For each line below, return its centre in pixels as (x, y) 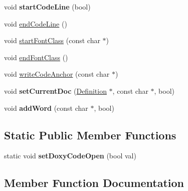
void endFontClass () (36, 57)
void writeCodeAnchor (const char (57, 74)
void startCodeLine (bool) (47, 7)
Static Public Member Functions (90, 135)
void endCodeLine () (36, 23)
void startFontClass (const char (52, 40)
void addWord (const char (46, 108)
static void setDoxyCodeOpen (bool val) (70, 156)
